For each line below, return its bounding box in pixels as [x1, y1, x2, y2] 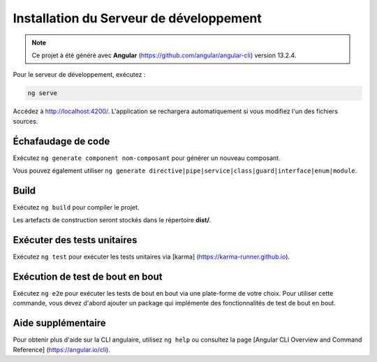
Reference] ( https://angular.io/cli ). [13, 345, 111, 354]
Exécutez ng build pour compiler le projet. [13, 203, 140, 211]
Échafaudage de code [13, 135, 110, 147]
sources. [13, 117, 38, 125]
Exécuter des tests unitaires [13, 234, 138, 246]
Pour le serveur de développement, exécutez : [13, 71, 146, 79]
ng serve [27, 89, 58, 97]
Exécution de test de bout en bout [13, 271, 163, 282]
